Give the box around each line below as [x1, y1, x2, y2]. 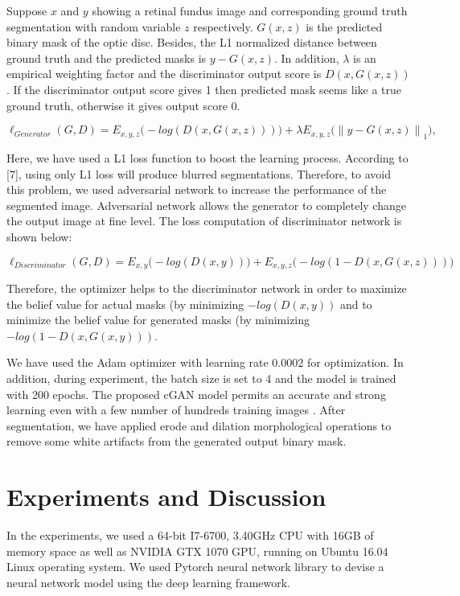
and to [339, 295, 372, 312]
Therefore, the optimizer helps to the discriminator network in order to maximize [6, 279, 407, 296]
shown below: [6, 228, 72, 245]
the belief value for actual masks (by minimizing [6, 295, 244, 312]
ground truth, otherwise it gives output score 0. [6, 97, 240, 113]
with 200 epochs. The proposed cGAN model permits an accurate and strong [6, 385, 386, 402]
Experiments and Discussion [6, 480, 327, 513]
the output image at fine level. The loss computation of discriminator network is [6, 212, 402, 229]
